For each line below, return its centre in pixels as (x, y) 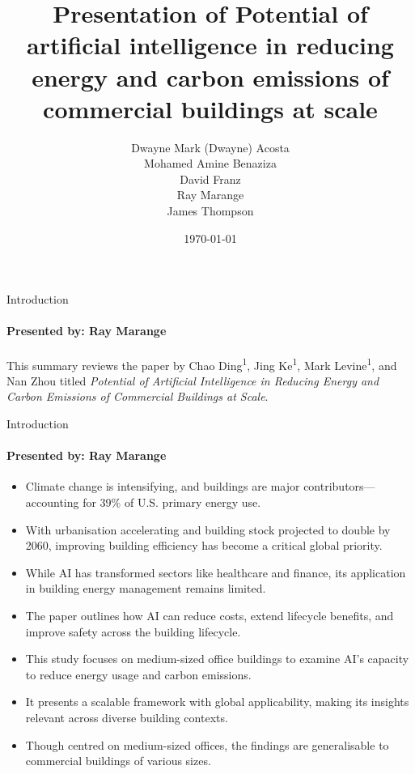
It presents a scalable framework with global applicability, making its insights (217, 702)
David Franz (210, 179)
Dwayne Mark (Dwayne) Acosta (210, 147)
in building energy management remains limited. (146, 588)
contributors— (339, 486)
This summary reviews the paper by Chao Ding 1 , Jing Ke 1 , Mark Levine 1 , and (202, 364)
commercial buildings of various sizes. (118, 761)
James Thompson (210, 211)
